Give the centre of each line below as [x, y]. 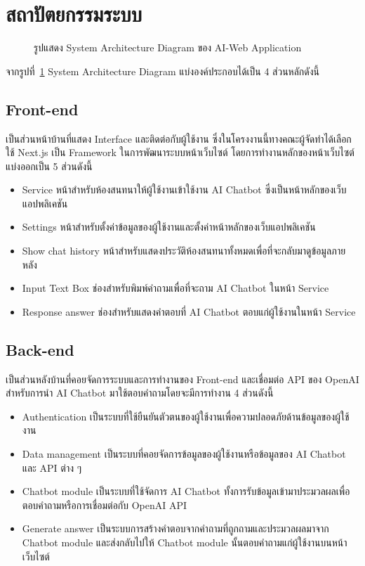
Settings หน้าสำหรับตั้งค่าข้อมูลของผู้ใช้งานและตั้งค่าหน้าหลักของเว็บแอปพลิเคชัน [169, 227]
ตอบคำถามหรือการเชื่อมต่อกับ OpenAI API [105, 504]
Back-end [40, 349]
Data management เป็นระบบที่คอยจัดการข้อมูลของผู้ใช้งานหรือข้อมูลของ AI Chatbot [184, 454]
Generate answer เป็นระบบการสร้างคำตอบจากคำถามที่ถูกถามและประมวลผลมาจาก [175, 528]
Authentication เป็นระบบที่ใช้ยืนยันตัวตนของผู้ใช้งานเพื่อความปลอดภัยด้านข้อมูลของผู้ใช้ [186, 416]
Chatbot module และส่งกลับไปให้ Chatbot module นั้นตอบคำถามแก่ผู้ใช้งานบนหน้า [185, 542]
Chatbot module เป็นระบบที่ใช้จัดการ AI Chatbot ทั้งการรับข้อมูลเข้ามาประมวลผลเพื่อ [186, 491]
